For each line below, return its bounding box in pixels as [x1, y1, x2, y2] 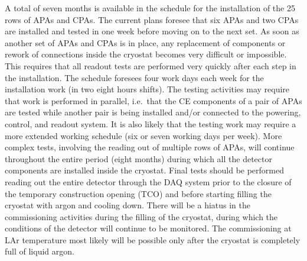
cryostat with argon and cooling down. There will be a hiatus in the [5, 199, 251, 211]
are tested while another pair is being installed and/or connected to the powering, [5, 106, 301, 118]
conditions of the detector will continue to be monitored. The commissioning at [5, 222, 292, 234]
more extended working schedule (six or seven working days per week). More [5, 129, 282, 141]
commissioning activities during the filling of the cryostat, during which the [5, 210, 278, 223]
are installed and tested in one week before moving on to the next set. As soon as [5, 25, 299, 37]
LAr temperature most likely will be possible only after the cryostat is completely [5, 233, 301, 246]
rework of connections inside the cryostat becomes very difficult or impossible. [5, 48, 287, 60]
